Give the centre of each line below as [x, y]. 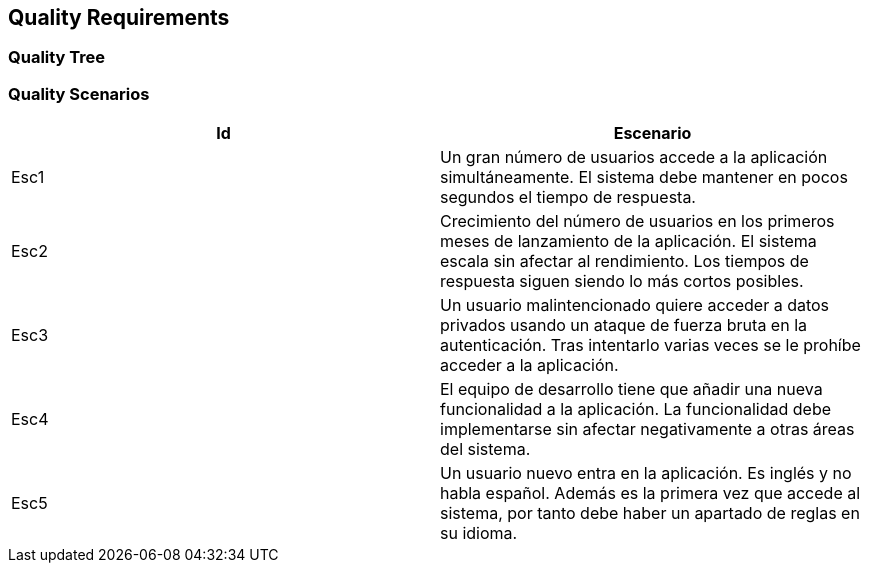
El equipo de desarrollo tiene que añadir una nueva [631, 389]
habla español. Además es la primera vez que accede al [650, 493]
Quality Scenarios [79, 93]
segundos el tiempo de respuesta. [568, 197]
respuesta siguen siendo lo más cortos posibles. [622, 281]
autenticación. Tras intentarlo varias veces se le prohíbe [650, 345]
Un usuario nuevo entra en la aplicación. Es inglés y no [646, 473]
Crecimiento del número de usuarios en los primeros [637, 221]
